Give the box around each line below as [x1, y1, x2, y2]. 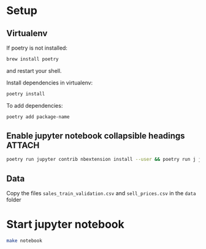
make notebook [6, 238, 43, 244]
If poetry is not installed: [6, 44, 67, 51]
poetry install [6, 91, 45, 97]
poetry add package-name [6, 114, 70, 120]
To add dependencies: [6, 102, 63, 109]
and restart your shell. [6, 67, 62, 74]
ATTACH [6, 140, 40, 151]
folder [6, 196, 21, 204]
